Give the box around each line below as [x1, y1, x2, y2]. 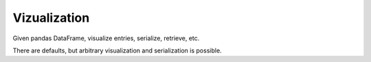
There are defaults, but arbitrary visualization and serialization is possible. [12, 46, 223, 55]
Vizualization [12, 10, 90, 25]
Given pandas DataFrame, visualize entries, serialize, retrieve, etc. [12, 34, 200, 42]
